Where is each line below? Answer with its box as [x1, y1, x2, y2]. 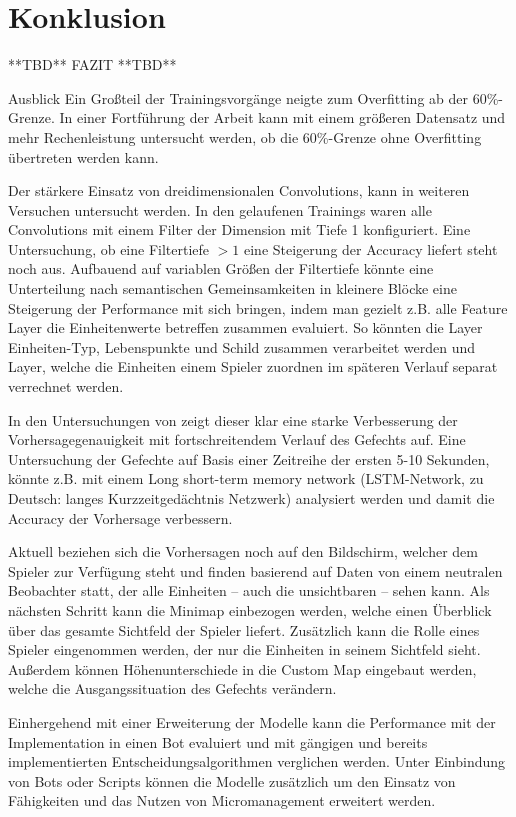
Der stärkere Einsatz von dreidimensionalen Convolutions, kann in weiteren [8, 180, 470, 201]
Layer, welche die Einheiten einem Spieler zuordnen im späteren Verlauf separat [8, 356, 498, 377]
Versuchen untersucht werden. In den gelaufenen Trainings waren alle [8, 199, 432, 220]
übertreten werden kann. [8, 146, 159, 167]
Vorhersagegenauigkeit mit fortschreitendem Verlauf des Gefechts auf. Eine [8, 429, 466, 450]
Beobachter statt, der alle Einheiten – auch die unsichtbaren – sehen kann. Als [8, 580, 490, 601]
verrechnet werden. [8, 376, 124, 397]
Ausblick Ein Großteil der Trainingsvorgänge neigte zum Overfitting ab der [8, 87, 468, 108]
